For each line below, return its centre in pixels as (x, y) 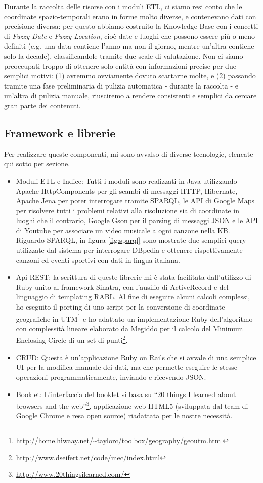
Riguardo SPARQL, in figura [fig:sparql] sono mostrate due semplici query (131, 240)
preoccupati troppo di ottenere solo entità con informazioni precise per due (120, 65)
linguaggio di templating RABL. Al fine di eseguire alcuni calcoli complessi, (133, 297)
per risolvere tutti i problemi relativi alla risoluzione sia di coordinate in (127, 210)
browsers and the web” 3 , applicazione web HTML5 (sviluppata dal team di (132, 405)
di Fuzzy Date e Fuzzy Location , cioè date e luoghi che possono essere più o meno (130, 36)
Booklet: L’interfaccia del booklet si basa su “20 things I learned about (126, 394)
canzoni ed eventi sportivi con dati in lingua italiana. (98, 260)
